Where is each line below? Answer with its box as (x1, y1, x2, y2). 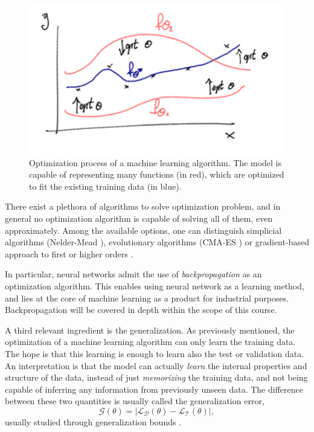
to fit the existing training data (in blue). (29, 179, 182, 192)
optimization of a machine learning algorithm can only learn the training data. (5, 335, 296, 348)
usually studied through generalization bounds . (5, 415, 182, 428)
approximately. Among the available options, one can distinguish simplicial (5, 224, 282, 236)
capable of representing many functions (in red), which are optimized (29, 168, 284, 181)
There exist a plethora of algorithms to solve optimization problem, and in (5, 200, 281, 213)
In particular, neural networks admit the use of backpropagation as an (5, 268, 262, 280)
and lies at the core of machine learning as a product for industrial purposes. (5, 291, 289, 304)
